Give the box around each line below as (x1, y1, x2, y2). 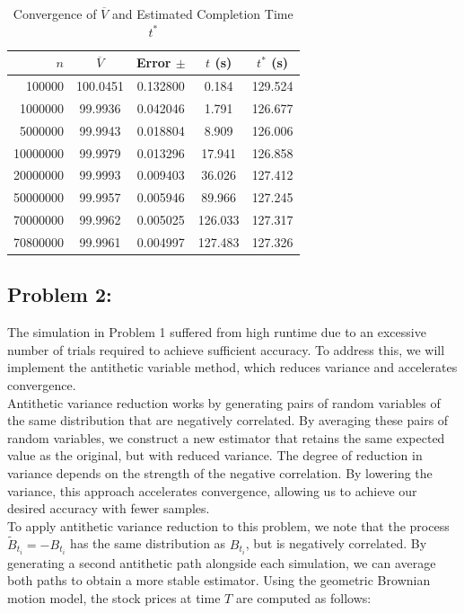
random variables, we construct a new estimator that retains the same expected (7, 428, 445, 447)
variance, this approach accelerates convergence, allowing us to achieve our (7, 481, 417, 500)
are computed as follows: (235, 588, 372, 607)
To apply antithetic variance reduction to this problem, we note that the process (7, 516, 450, 535)
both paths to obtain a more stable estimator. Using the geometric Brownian (7, 571, 431, 590)
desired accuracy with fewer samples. (7, 499, 210, 518)
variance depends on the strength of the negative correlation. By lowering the (7, 463, 433, 482)
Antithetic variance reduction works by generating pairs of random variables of (7, 393, 441, 412)
